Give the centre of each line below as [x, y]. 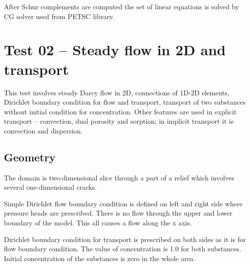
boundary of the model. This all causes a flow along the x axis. [98, 223]
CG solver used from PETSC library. [59, 16]
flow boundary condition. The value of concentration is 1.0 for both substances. [123, 249]
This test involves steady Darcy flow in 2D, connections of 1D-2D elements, [117, 92]
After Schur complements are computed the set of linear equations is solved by [122, 6]
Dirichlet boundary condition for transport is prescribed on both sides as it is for [125, 239]
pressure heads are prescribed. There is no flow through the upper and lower [118, 213]
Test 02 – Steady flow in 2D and [115, 50]
